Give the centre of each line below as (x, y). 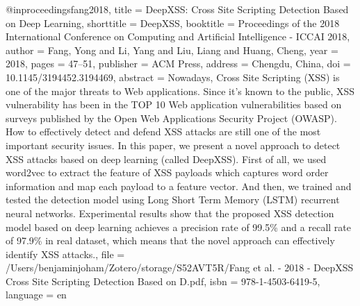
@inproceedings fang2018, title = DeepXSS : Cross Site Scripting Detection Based (177, 9)
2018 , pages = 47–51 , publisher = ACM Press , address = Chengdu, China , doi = (178, 63)
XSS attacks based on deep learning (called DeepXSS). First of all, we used (166, 159)
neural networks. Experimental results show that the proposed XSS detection (170, 213)
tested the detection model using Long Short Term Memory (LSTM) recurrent (173, 199)
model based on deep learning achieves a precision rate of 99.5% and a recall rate (178, 227)
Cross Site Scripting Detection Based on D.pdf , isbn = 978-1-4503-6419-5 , (163, 281)
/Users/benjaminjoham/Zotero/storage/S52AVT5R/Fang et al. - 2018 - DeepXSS (180, 267)
